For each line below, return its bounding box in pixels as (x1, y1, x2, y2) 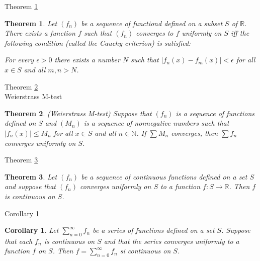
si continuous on (120, 245, 171, 256)
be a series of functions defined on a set (93, 225, 215, 235)
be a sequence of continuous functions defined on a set (81, 171, 247, 182)
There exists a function (5, 28, 75, 38)
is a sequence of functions (176, 108, 255, 118)
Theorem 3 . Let (5, 171, 57, 182)
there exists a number (54, 54, 120, 65)
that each (5, 235, 33, 246)
